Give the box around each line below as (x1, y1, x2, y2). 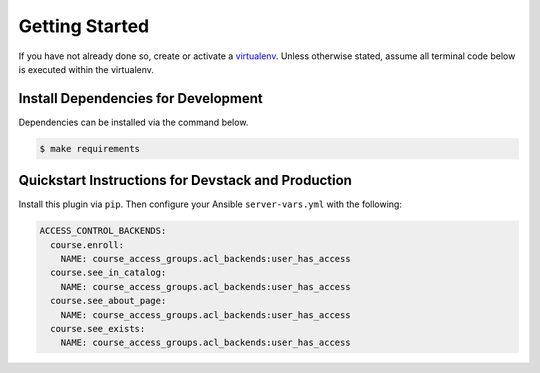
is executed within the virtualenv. (18, 63, 155, 75)
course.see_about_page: (50, 295, 167, 307)
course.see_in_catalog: (50, 267, 167, 279)
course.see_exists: (50, 323, 146, 335)
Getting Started (18, 15, 150, 37)
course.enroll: (50, 239, 125, 250)
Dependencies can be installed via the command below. (18, 116, 249, 128)
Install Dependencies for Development (18, 90, 264, 107)
